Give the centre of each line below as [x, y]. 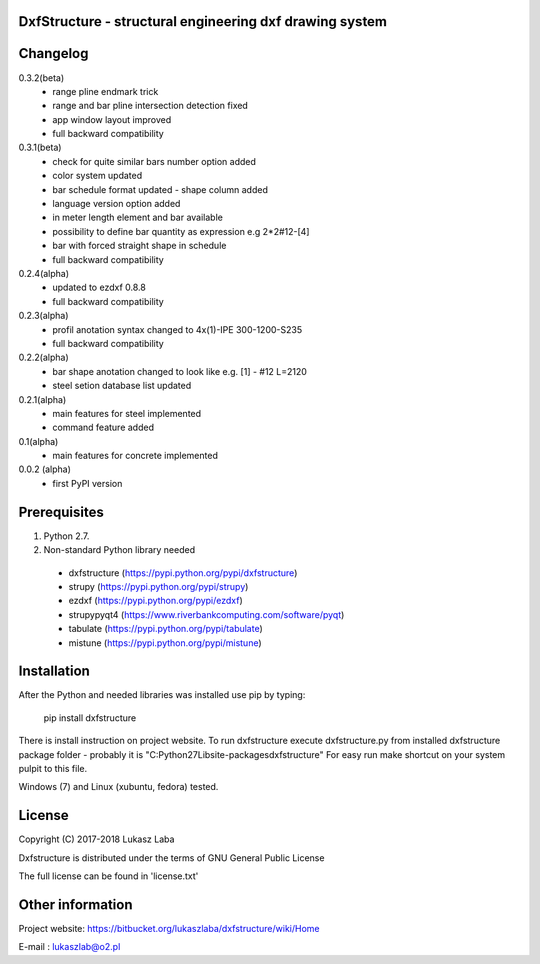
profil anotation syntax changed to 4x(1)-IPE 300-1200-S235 [177, 329]
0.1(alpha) [38, 441]
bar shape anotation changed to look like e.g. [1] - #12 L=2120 [179, 371]
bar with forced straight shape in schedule [139, 246]
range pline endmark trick [105, 91]
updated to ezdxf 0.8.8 [99, 287]
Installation [54, 671]
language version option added [116, 204]
